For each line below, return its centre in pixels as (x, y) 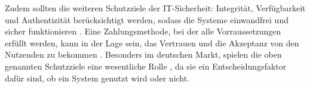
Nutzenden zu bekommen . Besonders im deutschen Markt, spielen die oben (143, 54)
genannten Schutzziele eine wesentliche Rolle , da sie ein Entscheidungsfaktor (146, 66)
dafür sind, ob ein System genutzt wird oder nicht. (97, 78)
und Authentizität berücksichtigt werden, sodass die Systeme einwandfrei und (147, 19)
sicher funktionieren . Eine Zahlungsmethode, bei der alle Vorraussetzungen (143, 31)
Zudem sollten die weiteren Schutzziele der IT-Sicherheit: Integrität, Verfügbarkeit (155, 8)
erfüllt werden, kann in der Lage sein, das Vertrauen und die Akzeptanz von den (152, 43)
